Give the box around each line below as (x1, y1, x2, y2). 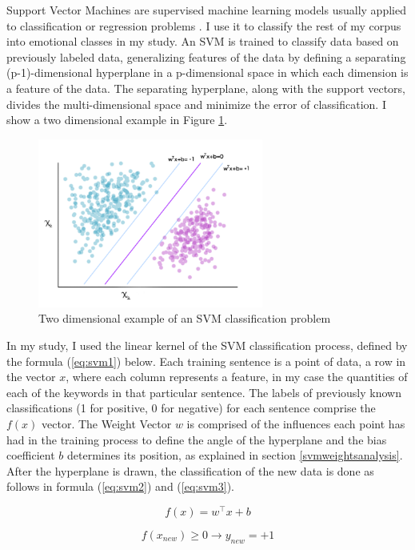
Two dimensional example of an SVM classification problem (38, 310, 331, 327)
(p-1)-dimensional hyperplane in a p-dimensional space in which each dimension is (6, 64, 409, 81)
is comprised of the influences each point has (186, 415, 405, 432)
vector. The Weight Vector (42, 415, 172, 432)
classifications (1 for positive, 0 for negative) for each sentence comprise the (6, 399, 376, 416)
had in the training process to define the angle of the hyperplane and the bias (6, 431, 387, 448)
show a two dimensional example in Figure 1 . (6, 111, 228, 128)
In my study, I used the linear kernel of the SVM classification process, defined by (6, 336, 408, 353)
